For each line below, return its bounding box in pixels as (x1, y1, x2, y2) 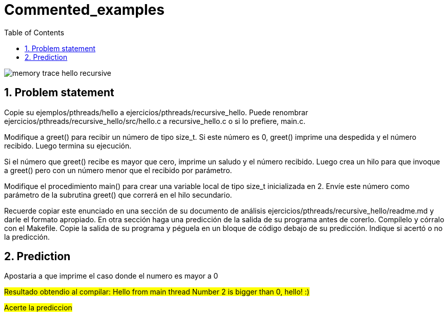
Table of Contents (4, 28, 65, 37)
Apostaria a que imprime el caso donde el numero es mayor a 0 (4, 271, 218, 281)
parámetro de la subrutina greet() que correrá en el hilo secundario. (4, 190, 232, 199)
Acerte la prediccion (4, 303, 72, 312)
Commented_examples (4, 1, 165, 18)
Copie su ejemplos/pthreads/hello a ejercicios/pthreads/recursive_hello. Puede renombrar (4, 108, 308, 117)
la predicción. (4, 232, 50, 241)
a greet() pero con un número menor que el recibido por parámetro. (4, 165, 232, 175)
